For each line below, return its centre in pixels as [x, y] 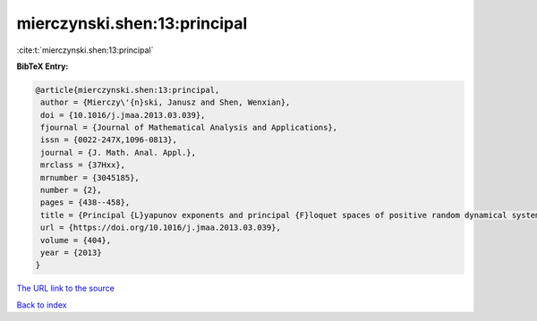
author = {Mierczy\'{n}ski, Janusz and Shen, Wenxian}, [166, 102]
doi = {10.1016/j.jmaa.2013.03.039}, [123, 115]
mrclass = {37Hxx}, [83, 165]
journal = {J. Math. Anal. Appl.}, [119, 152]
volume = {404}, [76, 240]
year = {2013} [71, 253]
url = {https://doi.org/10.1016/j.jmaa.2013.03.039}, [161, 228]
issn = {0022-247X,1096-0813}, [109, 140]
